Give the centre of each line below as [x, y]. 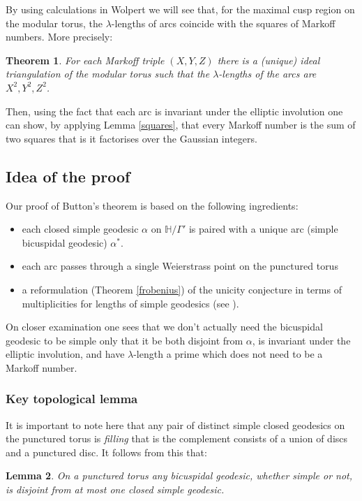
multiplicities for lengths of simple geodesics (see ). [130, 303]
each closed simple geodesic [80, 229]
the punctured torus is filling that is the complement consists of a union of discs [177, 438]
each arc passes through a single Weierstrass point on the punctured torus [180, 266]
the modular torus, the [54, 23]
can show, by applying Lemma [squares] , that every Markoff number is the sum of [181, 125]
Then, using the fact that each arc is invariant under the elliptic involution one [174, 111]
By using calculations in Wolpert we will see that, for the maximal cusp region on [180, 9]
